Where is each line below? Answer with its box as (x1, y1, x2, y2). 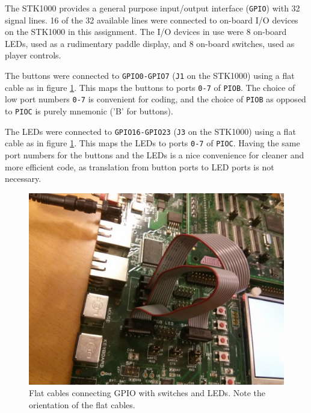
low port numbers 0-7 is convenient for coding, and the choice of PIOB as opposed (5, 93, 306, 105)
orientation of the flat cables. (29, 398, 135, 411)
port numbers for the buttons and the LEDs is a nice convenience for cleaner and (5, 148, 304, 161)
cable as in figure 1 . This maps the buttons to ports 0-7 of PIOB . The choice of (5, 81, 295, 93)
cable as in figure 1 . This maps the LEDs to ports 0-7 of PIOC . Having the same (5, 137, 300, 149)
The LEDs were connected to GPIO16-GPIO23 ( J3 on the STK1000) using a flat (5, 125, 296, 137)
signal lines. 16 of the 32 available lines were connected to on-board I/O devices (5, 13, 298, 26)
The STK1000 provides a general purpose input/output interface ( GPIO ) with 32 (5, 2, 300, 14)
